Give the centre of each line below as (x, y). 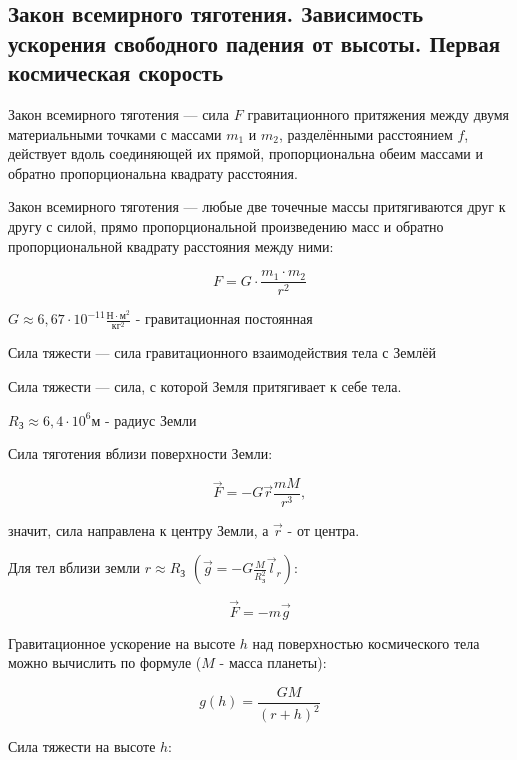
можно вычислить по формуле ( (105, 662)
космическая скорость (116, 72)
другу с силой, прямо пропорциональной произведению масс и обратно (226, 225)
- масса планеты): (273, 662)
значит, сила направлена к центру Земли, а (138, 529)
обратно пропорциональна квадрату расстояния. (153, 172)
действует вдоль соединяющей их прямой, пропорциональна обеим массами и (245, 153)
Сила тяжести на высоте (82, 746)
